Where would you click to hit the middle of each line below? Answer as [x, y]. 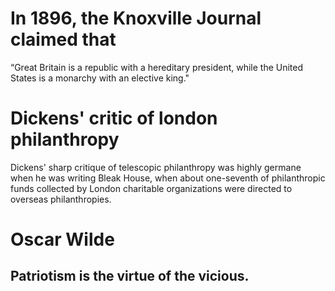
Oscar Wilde [62, 239]
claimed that [63, 39]
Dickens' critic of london [114, 118]
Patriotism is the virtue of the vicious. [130, 276]
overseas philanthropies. [61, 199]
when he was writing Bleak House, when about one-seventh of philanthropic [168, 178]
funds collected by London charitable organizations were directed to [151, 188]
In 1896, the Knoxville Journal [136, 18]
